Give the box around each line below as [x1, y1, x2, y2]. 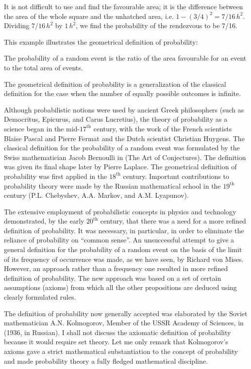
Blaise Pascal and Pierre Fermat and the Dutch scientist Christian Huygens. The [4, 133, 245, 143]
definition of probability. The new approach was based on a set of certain [4, 273, 221, 283]
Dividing [4, 20, 30, 31]
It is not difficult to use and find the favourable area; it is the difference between [4, 1, 243, 11]
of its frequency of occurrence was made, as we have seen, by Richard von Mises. [4, 254, 244, 264]
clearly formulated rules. [4, 292, 76, 302]
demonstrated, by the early [4, 216, 84, 226]
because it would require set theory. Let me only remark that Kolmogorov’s [4, 337, 228, 347]
